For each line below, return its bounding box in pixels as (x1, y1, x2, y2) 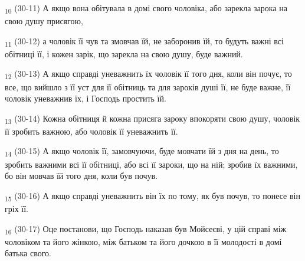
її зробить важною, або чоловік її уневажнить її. (5, 125, 178, 137)
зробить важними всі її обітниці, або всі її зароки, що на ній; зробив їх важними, (5, 158, 298, 170)
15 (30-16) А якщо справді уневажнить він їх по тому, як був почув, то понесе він (5, 189, 300, 203)
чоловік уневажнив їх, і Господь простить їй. (5, 92, 166, 105)
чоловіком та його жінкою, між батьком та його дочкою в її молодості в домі (5, 235, 282, 247)
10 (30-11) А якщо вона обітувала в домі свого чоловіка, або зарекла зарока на (5, 2, 288, 15)
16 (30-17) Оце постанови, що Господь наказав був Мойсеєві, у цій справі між (5, 222, 287, 236)
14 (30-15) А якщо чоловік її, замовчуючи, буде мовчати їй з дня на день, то (5, 145, 279, 159)
